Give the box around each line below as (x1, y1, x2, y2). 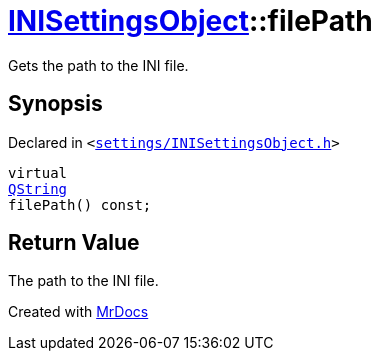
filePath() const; (8, 196, 152, 213)
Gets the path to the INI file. (8, 56, 189, 74)
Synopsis (8, 91, 103, 117)
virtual (8, 164, 68, 181)
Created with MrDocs (8, 303, 149, 321)
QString (8, 180, 68, 197)
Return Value (8, 230, 140, 256)
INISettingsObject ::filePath (8, 4, 373, 38)
